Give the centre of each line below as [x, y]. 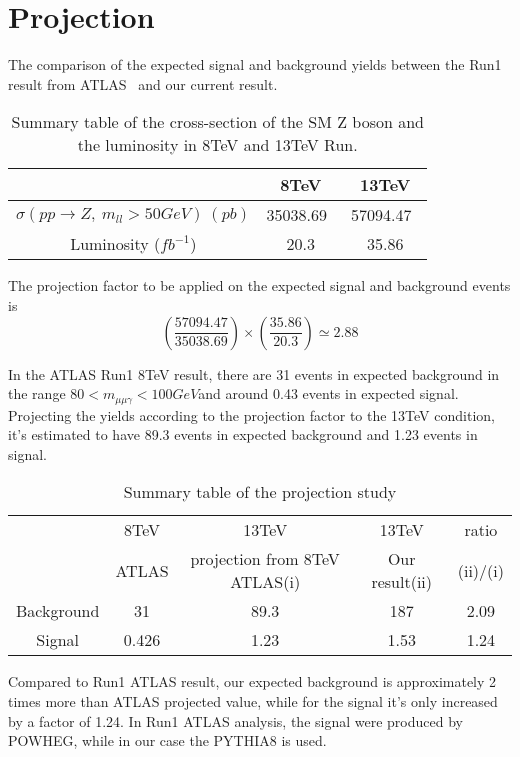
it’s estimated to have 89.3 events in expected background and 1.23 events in [243, 434]
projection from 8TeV [265, 559]
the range [37, 393]
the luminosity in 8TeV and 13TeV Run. [217, 145]
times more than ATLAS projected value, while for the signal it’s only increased [253, 700]
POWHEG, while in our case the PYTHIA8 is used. [167, 740]
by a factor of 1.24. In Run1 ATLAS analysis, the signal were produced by [235, 720]
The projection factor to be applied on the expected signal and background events [259, 285]
